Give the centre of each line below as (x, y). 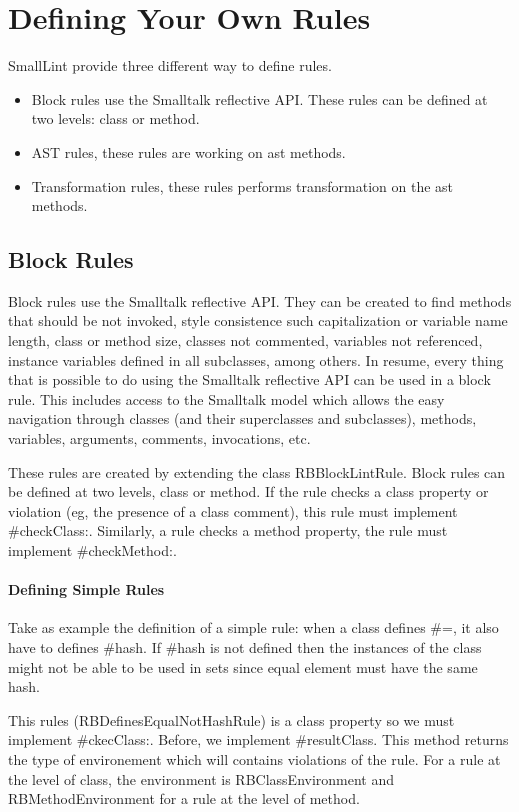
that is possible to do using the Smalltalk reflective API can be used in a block (249, 379)
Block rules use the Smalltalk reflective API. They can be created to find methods (260, 300)
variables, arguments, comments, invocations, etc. (159, 438)
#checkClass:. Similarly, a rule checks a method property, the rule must (228, 530)
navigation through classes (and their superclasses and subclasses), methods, (242, 418)
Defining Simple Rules (86, 589)
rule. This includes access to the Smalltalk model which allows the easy (226, 398)
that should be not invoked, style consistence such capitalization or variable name (258, 320)
